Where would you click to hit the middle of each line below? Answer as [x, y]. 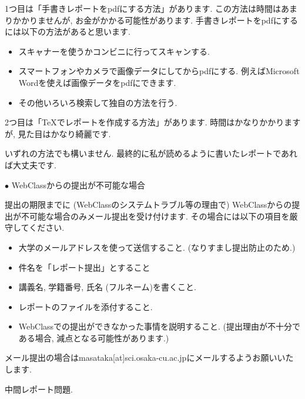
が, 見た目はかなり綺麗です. [58, 133]
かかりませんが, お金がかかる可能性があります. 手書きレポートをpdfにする [155, 20]
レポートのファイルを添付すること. [86, 306]
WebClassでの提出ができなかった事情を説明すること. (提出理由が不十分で [160, 326]
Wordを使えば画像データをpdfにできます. [97, 82]
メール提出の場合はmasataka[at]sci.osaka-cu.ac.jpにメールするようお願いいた [149, 358]
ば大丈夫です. [31, 164]
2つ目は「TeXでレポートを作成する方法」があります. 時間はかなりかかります [153, 122]
